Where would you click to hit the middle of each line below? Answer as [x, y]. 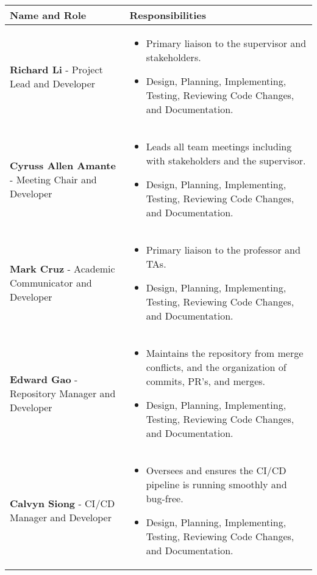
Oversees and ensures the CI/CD [216, 470]
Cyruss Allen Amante [63, 165]
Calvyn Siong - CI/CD [62, 503]
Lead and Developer [53, 83]
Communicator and [51, 283]
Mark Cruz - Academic [62, 269]
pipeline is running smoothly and [216, 484]
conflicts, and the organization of [216, 367]
